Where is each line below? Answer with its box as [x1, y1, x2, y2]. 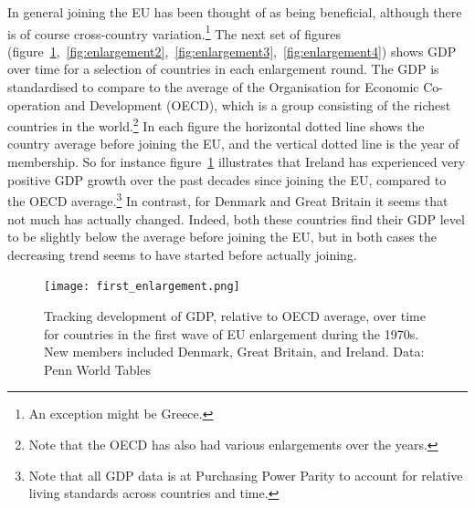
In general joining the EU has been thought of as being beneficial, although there [7, 3, 462, 21]
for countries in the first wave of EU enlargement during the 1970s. [44, 324, 419, 343]
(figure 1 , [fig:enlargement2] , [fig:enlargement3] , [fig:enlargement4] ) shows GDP [7, 41, 457, 60]
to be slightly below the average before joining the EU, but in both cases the [7, 227, 437, 246]
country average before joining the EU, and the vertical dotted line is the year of [7, 134, 459, 153]
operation [7, 95, 61, 114]
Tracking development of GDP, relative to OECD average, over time [44, 306, 426, 325]
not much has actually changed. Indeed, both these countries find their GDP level [7, 209, 465, 228]
